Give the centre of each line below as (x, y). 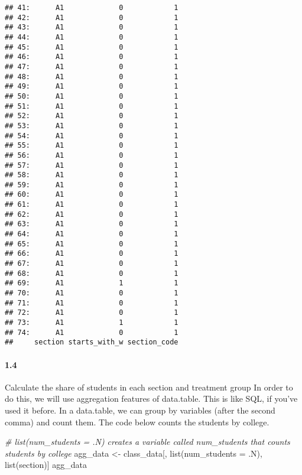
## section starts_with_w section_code (92, 342)
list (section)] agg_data (46, 465)
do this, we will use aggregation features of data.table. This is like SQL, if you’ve (151, 398)
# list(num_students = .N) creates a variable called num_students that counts (147, 442)
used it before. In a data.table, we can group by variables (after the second (140, 410)
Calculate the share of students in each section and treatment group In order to (149, 387)
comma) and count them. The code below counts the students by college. (137, 422)
